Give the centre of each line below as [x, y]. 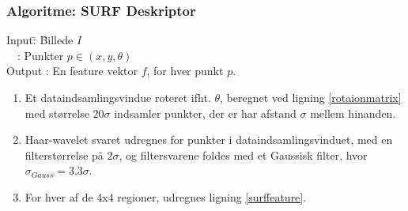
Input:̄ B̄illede [40, 40]
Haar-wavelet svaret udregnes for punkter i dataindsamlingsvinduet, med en [209, 139]
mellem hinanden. [353, 113]
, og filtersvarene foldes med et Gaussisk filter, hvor [243, 154]
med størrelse [57, 113]
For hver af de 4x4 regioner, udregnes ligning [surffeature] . [166, 196]
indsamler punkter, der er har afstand [205, 113]
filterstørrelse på [64, 154]
